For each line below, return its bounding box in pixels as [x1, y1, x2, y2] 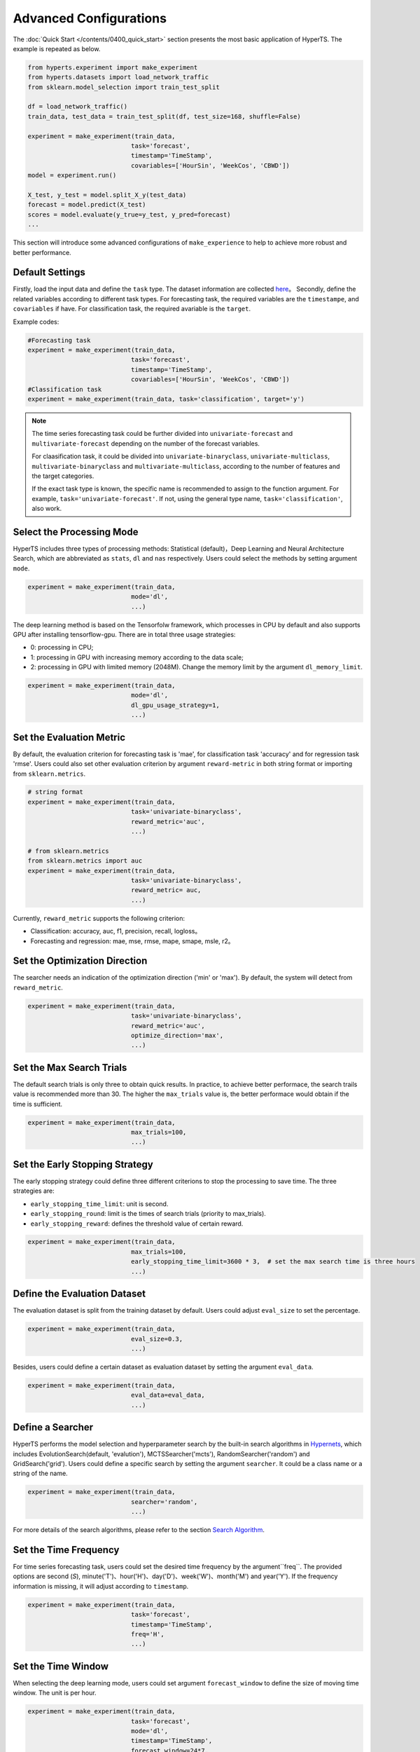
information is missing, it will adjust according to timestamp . [13, 1582, 189, 1590]
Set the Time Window [13, 1660, 108, 1672]
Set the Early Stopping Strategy [13, 1158, 153, 1170]
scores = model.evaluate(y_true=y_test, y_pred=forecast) [27, 210, 231, 219]
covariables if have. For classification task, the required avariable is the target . [13, 305, 251, 313]
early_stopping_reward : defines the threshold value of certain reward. [30, 1219, 244, 1228]
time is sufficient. [13, 1100, 63, 1108]
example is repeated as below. [13, 44, 101, 53]
